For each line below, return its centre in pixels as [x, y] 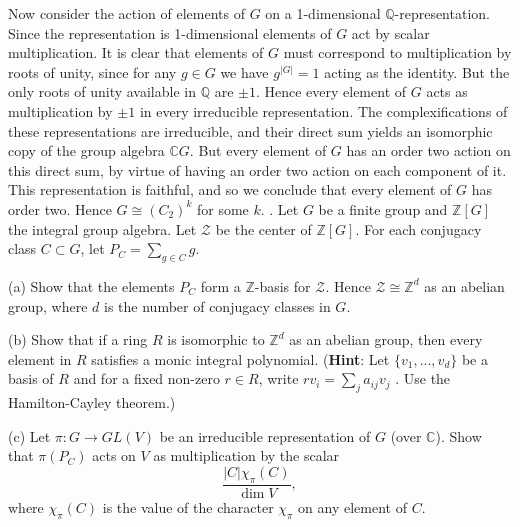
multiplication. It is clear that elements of [136, 52]
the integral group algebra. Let [102, 228]
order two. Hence [60, 208]
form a [220, 285]
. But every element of [258, 150]
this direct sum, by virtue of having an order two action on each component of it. [257, 169]
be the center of [263, 228]
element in [40, 358]
